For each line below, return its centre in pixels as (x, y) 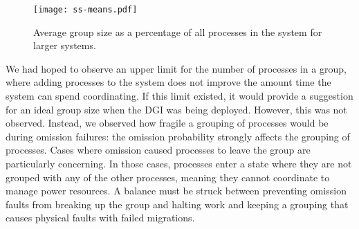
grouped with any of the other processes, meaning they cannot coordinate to (168, 177)
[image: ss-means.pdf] (85, 10)
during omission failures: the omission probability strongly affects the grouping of (178, 136)
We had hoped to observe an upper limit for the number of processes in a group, (176, 68)
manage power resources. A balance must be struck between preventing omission (176, 191)
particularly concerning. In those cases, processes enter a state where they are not (179, 163)
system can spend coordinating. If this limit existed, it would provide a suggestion (179, 96)
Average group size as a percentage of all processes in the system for (178, 31)
